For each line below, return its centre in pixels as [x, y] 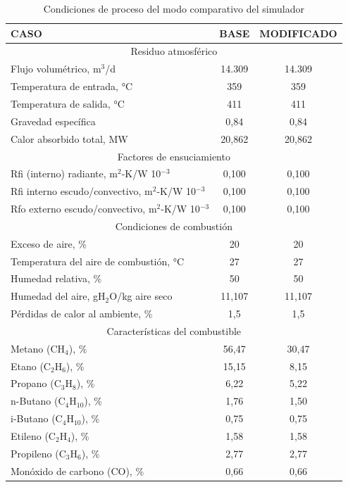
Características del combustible [174, 330]
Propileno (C [38, 453]
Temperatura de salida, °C [68, 103]
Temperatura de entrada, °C [72, 86]
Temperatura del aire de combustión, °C [98, 261]
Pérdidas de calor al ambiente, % [82, 314]
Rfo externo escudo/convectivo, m [84, 209]
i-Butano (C [37, 418]
